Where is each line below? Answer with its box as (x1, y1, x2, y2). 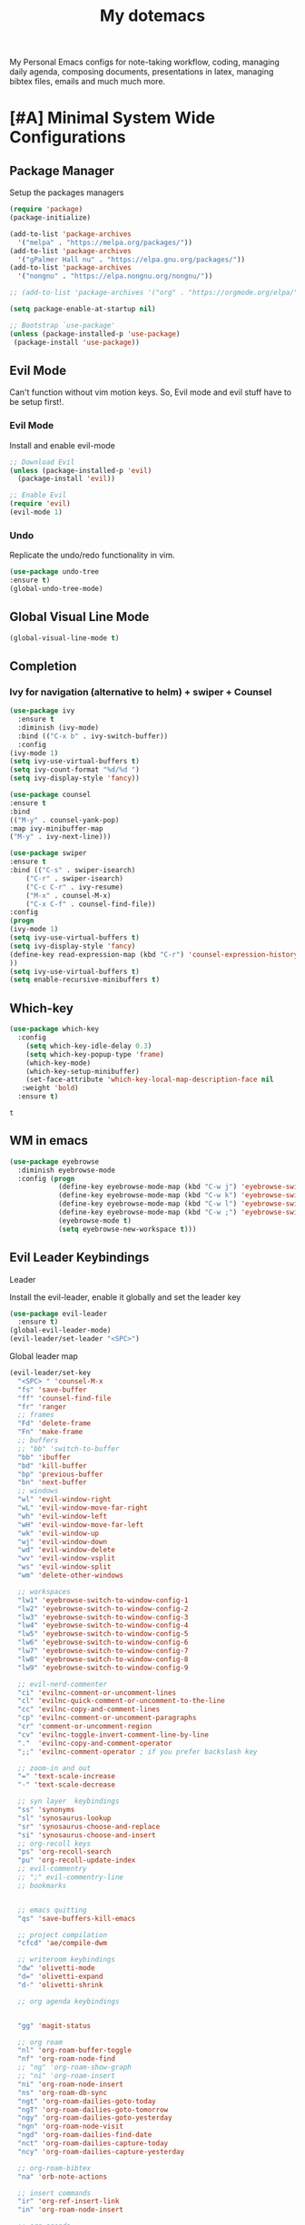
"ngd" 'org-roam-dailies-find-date (17, 2131, 152, 2140)
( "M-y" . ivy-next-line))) (9, 832, 112, 842)
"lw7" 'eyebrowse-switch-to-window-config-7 (17, 1647, 189, 1656)
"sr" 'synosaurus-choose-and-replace (17, 1822, 161, 1831)
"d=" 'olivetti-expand (17, 1972, 103, 1982)
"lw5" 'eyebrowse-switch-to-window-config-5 (17, 1629, 189, 1639)
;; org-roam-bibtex (17, 2163, 92, 2172)
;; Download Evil (9, 458, 75, 467)
